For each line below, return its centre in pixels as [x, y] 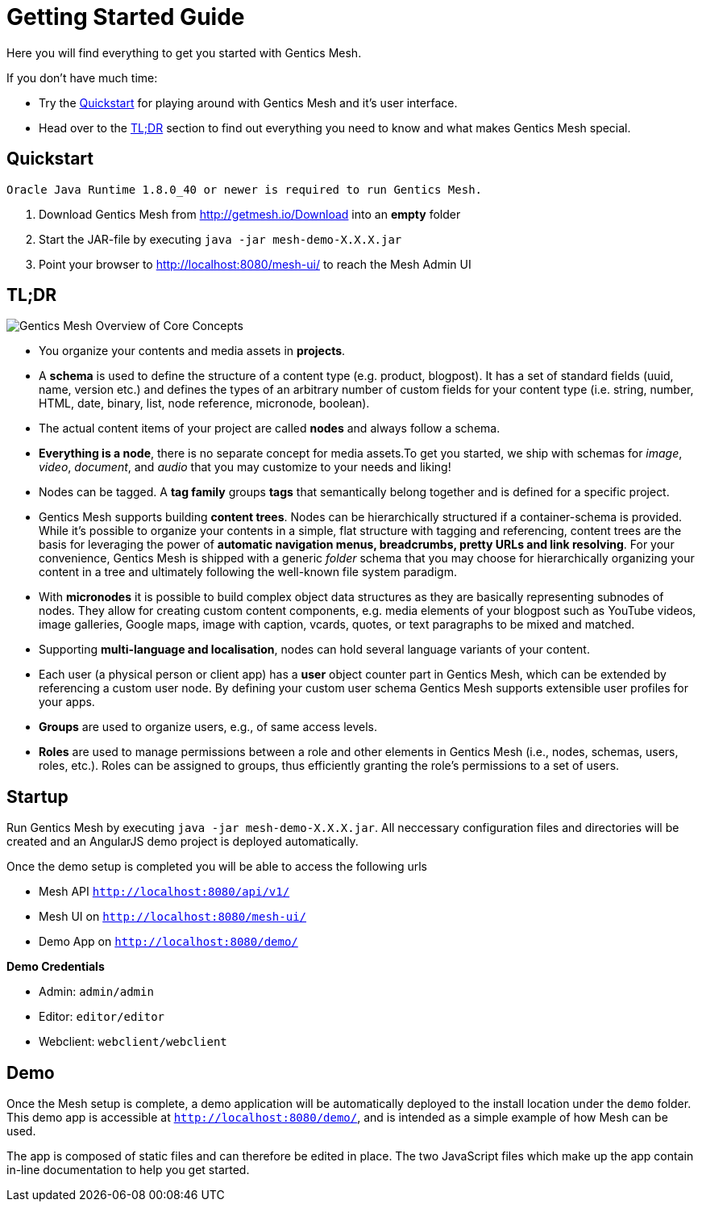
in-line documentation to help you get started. [128, 1170]
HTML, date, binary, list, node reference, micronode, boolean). [204, 403]
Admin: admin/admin [96, 992]
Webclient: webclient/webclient [133, 1042]
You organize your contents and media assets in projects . [192, 351]
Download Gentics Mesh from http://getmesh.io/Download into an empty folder [250, 214]
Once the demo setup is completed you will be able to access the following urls [217, 867]
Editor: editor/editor [102, 1017]
